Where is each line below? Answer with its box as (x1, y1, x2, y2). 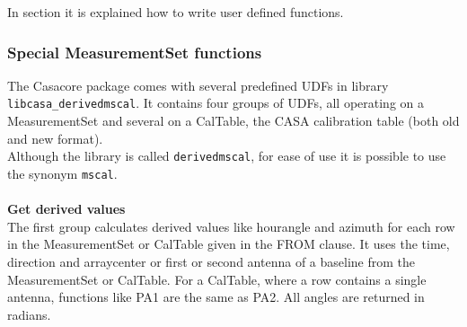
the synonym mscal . (7, 163, 118, 182)
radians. (7, 305, 51, 323)
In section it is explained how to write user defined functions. (7, 3, 344, 21)
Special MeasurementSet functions (7, 40, 262, 63)
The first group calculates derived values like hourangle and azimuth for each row (7, 217, 455, 235)
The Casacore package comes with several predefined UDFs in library (7, 75, 389, 94)
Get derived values (7, 199, 126, 218)
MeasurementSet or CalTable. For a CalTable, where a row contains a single (7, 270, 427, 288)
